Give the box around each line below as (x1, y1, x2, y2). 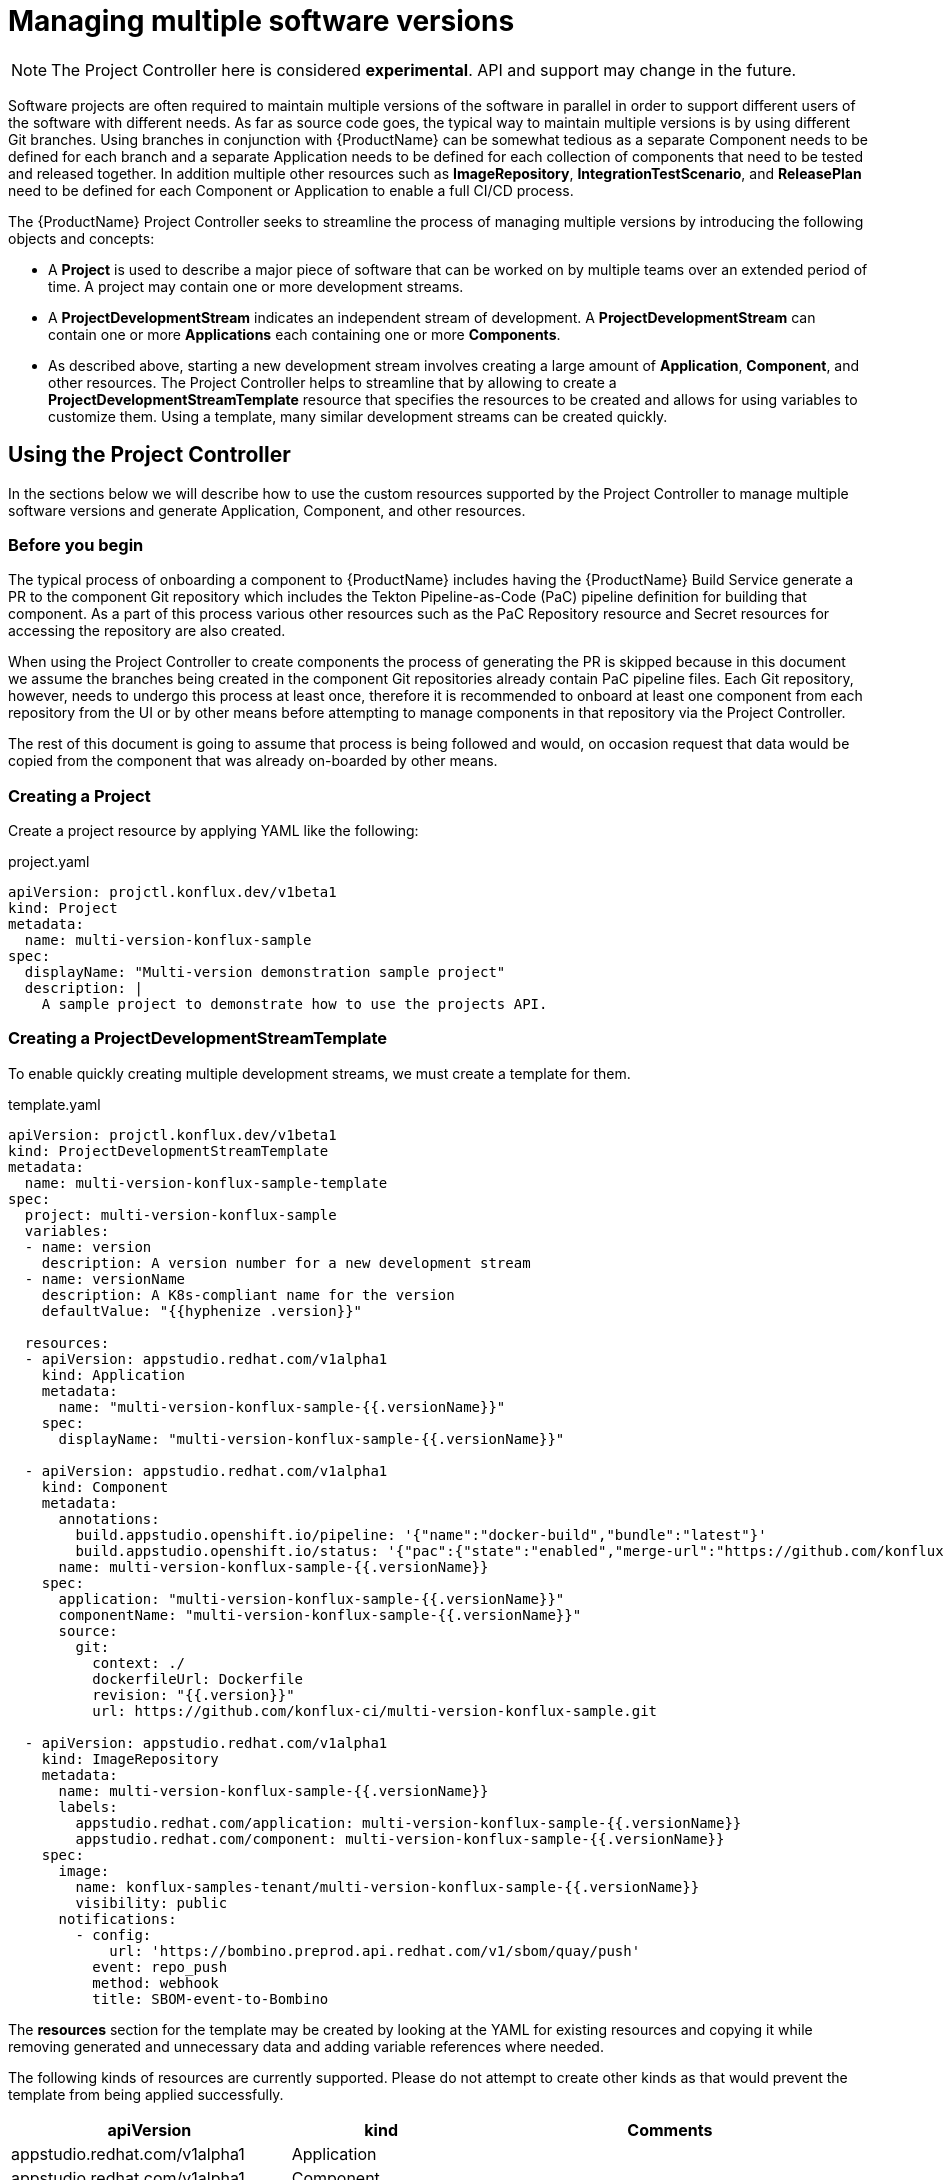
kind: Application (41, 1366, 186, 1383)
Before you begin (8, 534, 144, 555)
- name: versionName (24, 1270, 186, 1287)
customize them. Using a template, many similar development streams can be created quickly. (48, 407, 668, 425)
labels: (58, 1798, 118, 1815)
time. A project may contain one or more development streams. (48, 277, 464, 295)
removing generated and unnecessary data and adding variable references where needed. (8, 2037, 604, 2055)
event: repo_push (92, 1958, 228, 1975)
